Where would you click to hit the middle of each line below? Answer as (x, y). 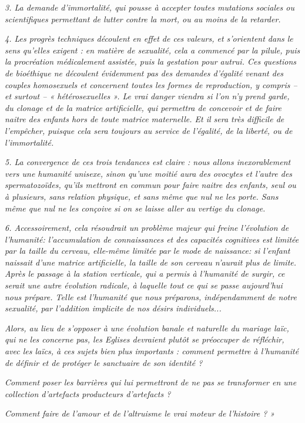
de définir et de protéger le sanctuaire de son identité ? (104, 362)
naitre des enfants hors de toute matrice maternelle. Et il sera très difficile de (145, 119)
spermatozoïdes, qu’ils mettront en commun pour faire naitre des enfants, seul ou (150, 185)
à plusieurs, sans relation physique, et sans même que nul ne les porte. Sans (142, 196)
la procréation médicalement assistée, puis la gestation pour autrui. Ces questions (150, 61)
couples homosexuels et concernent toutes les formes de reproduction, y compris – (151, 84)
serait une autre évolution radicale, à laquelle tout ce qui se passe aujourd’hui (144, 285)
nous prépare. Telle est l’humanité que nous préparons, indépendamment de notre (151, 296)
